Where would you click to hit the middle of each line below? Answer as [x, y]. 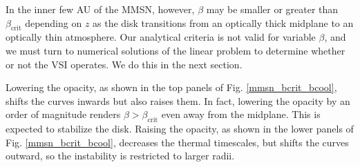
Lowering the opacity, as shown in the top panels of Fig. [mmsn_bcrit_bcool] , [171, 87]
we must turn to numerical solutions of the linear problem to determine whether [176, 50]
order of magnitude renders [63, 114]
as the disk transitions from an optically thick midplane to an [223, 22]
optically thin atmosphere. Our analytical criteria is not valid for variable [161, 37]
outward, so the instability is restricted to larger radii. [120, 156]
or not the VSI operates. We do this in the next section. [124, 64]
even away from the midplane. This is [241, 114]
